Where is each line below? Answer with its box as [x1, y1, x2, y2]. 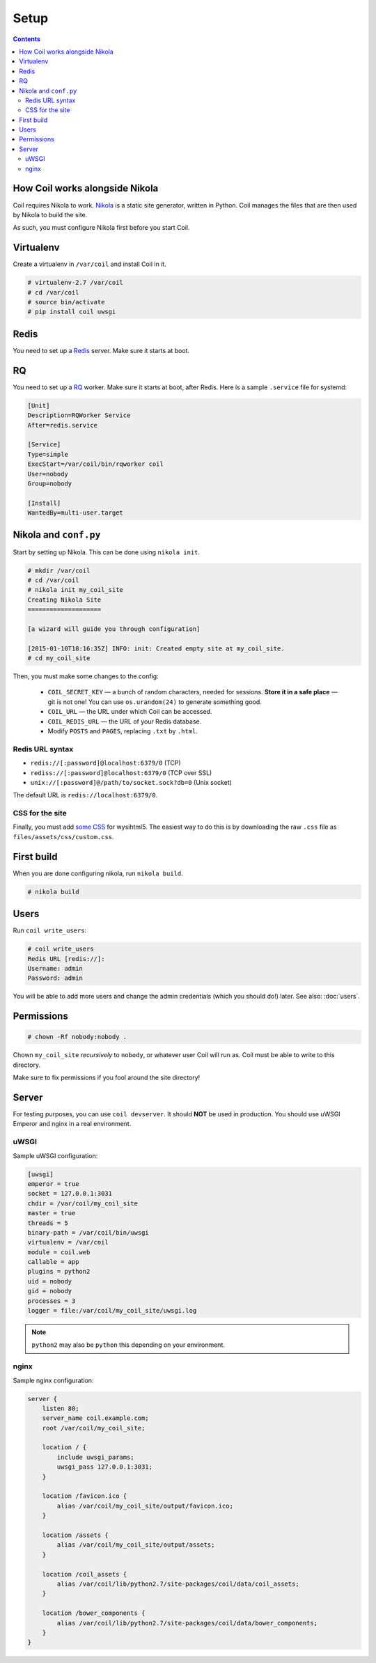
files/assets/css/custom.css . [13, 832, 114, 841]
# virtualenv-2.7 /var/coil [27, 279, 123, 287]
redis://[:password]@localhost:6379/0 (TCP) [30, 759, 181, 767]
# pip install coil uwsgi [27, 308, 116, 316]
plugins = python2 [27, 1267, 91, 1276]
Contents [13, 35, 41, 43]
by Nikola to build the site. [13, 210, 88, 219]
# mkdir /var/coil [27, 566, 91, 575]
